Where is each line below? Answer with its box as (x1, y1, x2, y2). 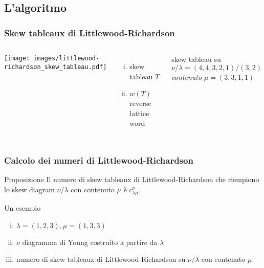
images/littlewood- (33, 55, 100, 62)
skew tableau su (171, 54, 221, 64)
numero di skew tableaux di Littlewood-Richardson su (16, 254, 186, 264)
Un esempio (4, 202, 41, 213)
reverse (129, 98, 151, 108)
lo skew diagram (4, 184, 55, 194)
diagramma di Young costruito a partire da (22, 236, 158, 247)
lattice (129, 107, 149, 118)
